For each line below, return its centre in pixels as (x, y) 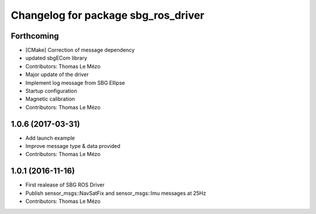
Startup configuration (51, 91)
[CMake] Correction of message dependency (80, 50)
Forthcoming (35, 36)
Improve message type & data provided (73, 146)
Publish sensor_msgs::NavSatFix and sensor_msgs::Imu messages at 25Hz (116, 193)
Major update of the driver (57, 75)
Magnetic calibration (50, 99)
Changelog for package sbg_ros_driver (108, 15)
